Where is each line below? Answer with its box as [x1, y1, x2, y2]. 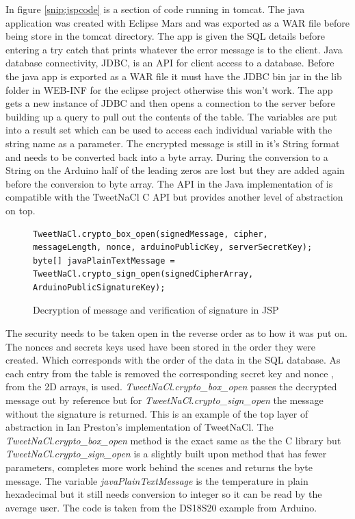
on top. [5, 203, 36, 217]
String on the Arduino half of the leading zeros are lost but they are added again [5, 163, 345, 177]
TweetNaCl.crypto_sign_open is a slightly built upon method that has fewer [5, 446, 327, 461]
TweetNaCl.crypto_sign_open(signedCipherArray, [33, 269, 254, 279]
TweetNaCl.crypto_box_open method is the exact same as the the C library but [5, 433, 341, 447]
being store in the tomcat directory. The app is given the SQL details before [5, 29, 325, 43]
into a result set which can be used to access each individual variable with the [5, 123, 332, 137]
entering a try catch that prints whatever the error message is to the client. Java [5, 42, 343, 56]
